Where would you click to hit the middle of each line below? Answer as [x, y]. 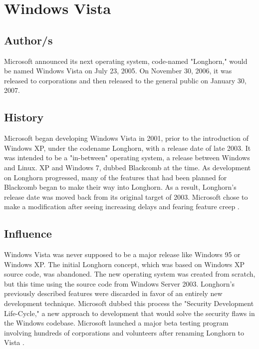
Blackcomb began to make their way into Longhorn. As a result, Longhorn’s [120, 187]
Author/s [28, 40]
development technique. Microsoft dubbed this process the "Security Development [129, 303]
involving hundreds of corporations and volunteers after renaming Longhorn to [124, 332]
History [24, 117]
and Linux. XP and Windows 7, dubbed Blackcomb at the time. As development [128, 167]
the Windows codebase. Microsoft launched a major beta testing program [116, 323]
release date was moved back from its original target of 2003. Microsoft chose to [126, 196]
